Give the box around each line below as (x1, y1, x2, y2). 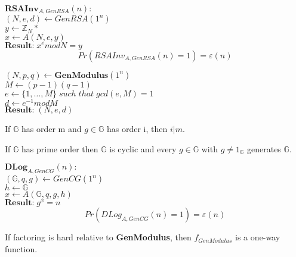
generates (246, 142, 281, 155)
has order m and (21, 123, 82, 135)
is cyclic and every (109, 142, 177, 155)
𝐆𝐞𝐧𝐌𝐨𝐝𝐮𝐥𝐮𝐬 (54, 71, 109, 80)
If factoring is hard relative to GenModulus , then (5, 231, 192, 243)
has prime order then (21, 142, 98, 155)
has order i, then (106, 123, 168, 135)
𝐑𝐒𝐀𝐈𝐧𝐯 (5, 5, 39, 13)
